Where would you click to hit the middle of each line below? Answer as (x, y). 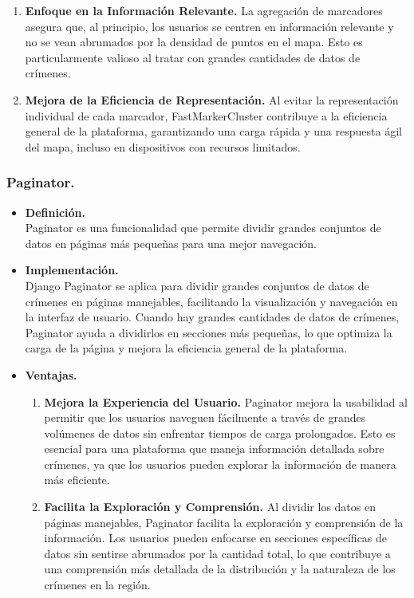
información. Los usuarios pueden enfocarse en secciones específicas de (216, 538)
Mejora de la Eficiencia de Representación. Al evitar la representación (212, 99)
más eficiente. (77, 480)
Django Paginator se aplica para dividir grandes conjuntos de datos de (197, 285)
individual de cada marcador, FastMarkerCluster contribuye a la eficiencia (206, 115)
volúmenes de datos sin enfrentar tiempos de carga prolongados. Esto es (220, 433)
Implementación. (72, 270)
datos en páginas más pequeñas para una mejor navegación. (171, 243)
